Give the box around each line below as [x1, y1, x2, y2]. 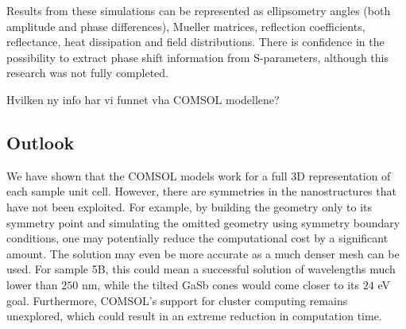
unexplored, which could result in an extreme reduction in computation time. [6, 308, 382, 324]
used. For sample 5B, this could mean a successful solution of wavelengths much [6, 261, 396, 277]
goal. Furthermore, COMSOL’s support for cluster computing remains [6, 292, 348, 308]
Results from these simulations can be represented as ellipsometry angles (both [6, 2, 391, 18]
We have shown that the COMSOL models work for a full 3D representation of [6, 167, 391, 184]
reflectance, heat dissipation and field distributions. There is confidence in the [6, 33, 385, 50]
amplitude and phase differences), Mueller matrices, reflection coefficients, [6, 17, 365, 34]
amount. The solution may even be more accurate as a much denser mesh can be [6, 245, 400, 261]
